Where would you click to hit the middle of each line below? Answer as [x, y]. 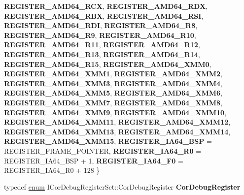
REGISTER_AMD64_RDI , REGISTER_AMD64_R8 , [101, 25]
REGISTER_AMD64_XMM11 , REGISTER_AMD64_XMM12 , [117, 122]
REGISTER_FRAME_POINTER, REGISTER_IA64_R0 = [103, 150]
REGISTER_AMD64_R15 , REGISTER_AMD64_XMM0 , [108, 64]
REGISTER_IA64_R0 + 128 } [52, 170]
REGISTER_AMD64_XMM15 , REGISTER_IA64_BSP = [108, 141]
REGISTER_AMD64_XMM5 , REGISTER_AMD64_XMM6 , [113, 93]
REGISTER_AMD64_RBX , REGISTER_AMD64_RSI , [104, 16]
